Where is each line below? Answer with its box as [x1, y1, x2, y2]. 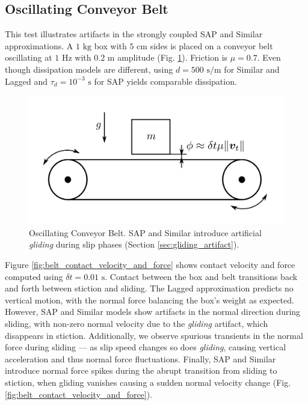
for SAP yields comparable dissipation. [94, 75, 237, 87]
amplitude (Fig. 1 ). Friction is [117, 51, 228, 64]
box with [94, 39, 127, 52]
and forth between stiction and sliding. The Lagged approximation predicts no [5, 282, 294, 294]
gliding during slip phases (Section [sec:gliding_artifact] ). [29, 238, 239, 251]
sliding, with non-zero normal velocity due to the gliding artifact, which [5, 317, 268, 329]
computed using [5, 270, 63, 282]
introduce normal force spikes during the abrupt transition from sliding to [5, 364, 277, 377]
